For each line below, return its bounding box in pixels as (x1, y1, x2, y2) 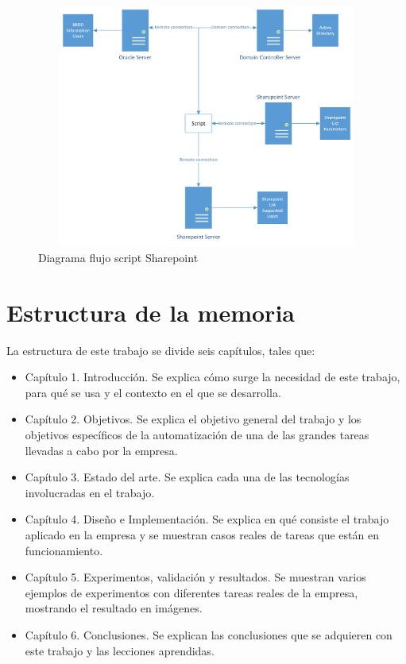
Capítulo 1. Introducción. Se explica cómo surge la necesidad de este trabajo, (25, 369, 400, 385)
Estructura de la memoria (6, 295, 295, 328)
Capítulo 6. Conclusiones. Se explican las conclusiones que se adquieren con (25, 626, 392, 643)
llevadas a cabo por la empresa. (25, 442, 178, 458)
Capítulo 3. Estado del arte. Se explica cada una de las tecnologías (25, 469, 350, 485)
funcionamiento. (25, 542, 103, 558)
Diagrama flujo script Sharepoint (38, 249, 199, 265)
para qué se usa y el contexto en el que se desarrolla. (25, 384, 281, 400)
